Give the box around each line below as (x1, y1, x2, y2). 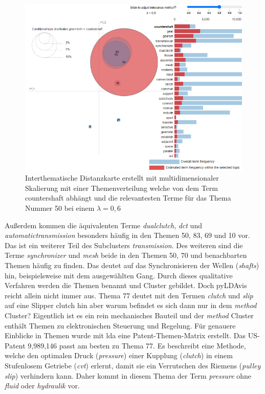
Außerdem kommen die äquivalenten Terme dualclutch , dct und (5, 220, 202, 230)
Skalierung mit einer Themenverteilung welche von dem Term (25, 182, 218, 193)
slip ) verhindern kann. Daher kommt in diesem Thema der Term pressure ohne (5, 370, 252, 381)
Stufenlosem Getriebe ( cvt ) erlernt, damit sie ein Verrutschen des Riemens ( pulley (5, 360, 261, 370)
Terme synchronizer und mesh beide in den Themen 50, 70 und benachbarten (5, 250, 247, 260)
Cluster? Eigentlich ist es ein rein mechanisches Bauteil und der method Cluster (5, 310, 254, 321)
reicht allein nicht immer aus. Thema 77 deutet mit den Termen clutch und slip (5, 290, 253, 300)
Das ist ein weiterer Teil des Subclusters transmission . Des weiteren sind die (5, 239, 243, 250)
